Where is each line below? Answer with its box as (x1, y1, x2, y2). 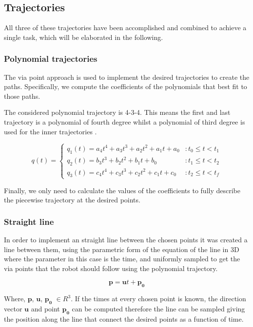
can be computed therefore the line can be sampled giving (72, 304, 245, 314)
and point (31, 304, 60, 314)
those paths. (4, 91, 40, 101)
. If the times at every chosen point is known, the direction (71, 293, 246, 304)
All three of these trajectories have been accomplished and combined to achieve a (4, 22, 247, 33)
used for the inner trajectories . (4, 126, 97, 136)
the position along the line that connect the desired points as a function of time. (4, 313, 244, 324)
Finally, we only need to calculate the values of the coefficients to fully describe (4, 185, 240, 195)
